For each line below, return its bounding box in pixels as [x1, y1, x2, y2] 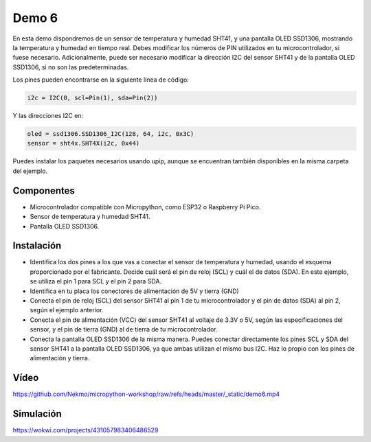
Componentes [12, 185, 76, 196]
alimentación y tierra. [30, 354, 90, 362]
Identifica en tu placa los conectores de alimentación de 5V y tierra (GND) [30, 287, 240, 295]
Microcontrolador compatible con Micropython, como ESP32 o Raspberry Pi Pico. [30, 202, 261, 211]
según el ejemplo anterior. [30, 306, 104, 314]
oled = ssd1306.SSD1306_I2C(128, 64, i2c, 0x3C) [27, 130, 194, 138]
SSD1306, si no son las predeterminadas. [12, 62, 129, 71]
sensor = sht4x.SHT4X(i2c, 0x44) [27, 139, 140, 148]
